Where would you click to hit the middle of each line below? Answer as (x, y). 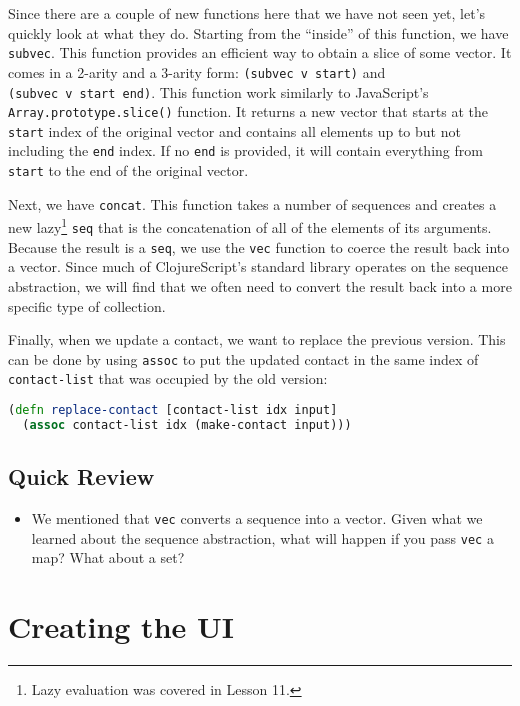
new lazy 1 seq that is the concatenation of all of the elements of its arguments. (250, 226)
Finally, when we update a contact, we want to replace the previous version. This (257, 339)
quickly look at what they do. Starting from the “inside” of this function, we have (258, 32)
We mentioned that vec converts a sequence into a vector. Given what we (257, 518)
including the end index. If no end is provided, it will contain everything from (245, 150)
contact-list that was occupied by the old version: (168, 378)
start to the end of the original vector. (128, 170)
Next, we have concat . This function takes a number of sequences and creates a (252, 203)
